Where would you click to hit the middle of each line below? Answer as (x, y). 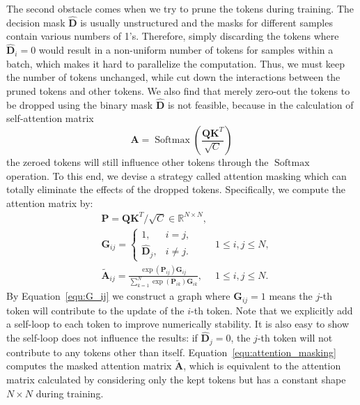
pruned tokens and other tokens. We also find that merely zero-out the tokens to (178, 91)
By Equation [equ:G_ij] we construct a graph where (118, 296)
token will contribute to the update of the (95, 310)
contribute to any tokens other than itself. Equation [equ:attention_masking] (171, 352)
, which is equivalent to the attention (262, 366)
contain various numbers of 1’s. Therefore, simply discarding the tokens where (173, 36)
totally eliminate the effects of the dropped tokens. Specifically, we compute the (176, 189)
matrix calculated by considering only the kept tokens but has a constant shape (176, 380)
